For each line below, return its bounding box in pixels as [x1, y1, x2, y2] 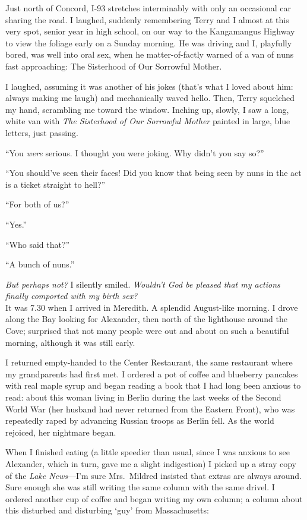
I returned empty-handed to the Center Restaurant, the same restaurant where [5, 356, 293, 368]
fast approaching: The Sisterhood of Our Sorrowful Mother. [5, 59, 222, 72]
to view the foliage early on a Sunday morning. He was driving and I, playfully [5, 36, 292, 49]
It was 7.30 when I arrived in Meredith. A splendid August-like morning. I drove [5, 301, 298, 313]
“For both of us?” [5, 198, 69, 210]
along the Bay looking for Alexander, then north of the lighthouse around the [5, 313, 287, 325]
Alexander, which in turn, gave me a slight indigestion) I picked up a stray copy [5, 458, 296, 469]
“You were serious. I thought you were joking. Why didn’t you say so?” [5, 146, 264, 159]
